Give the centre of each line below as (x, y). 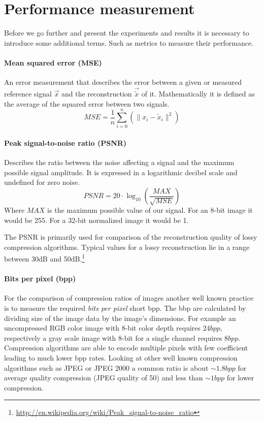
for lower (240, 378)
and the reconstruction (96, 94)
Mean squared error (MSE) (53, 62)
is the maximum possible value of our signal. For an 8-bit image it (150, 210)
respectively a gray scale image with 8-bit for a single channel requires (113, 337)
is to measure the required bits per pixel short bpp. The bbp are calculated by (125, 308)
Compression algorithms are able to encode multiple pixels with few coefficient (126, 348)
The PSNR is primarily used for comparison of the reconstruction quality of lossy (131, 237)
